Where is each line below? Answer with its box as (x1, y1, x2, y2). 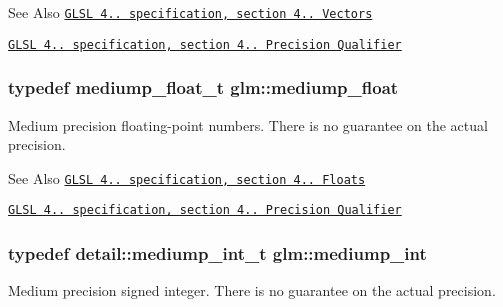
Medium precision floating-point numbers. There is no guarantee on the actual (8, 114, 488, 135)
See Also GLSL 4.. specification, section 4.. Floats (8, 167, 366, 188)
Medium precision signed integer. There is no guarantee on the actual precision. (8, 280, 496, 301)
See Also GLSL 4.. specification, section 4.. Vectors (8, 2, 373, 22)
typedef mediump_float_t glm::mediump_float (8, 75, 399, 100)
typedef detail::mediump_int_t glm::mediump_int (8, 240, 427, 265)
